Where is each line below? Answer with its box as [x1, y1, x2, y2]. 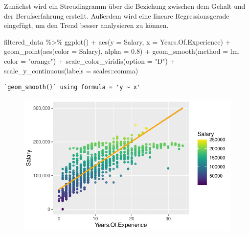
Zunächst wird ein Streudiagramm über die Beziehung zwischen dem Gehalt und [4, 1, 246, 11]
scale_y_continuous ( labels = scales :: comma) [4, 65, 138, 75]
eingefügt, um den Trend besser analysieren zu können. [4, 20, 169, 30]
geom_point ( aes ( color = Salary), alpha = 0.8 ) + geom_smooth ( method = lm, [4, 46, 240, 56]
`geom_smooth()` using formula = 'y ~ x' [4, 84, 141, 91]
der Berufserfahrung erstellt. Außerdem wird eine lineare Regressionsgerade [4, 10, 229, 21]
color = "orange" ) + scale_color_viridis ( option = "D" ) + [4, 55, 176, 66]
